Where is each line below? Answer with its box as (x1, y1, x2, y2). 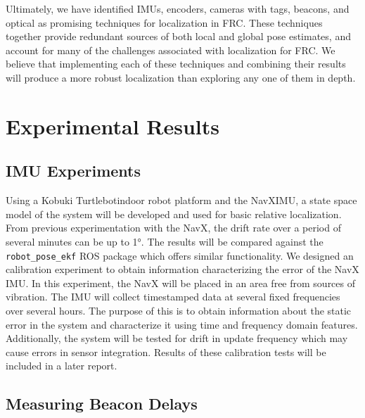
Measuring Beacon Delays (6, 393, 198, 414)
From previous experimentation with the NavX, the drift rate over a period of (6, 220, 341, 235)
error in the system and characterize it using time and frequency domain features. (6, 317, 358, 331)
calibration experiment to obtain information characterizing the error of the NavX (6, 262, 359, 277)
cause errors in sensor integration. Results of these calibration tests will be (6, 344, 326, 359)
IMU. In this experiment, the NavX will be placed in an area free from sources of (6, 275, 356, 290)
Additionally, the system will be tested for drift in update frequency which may (6, 331, 348, 346)
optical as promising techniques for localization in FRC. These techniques (6, 15, 323, 30)
